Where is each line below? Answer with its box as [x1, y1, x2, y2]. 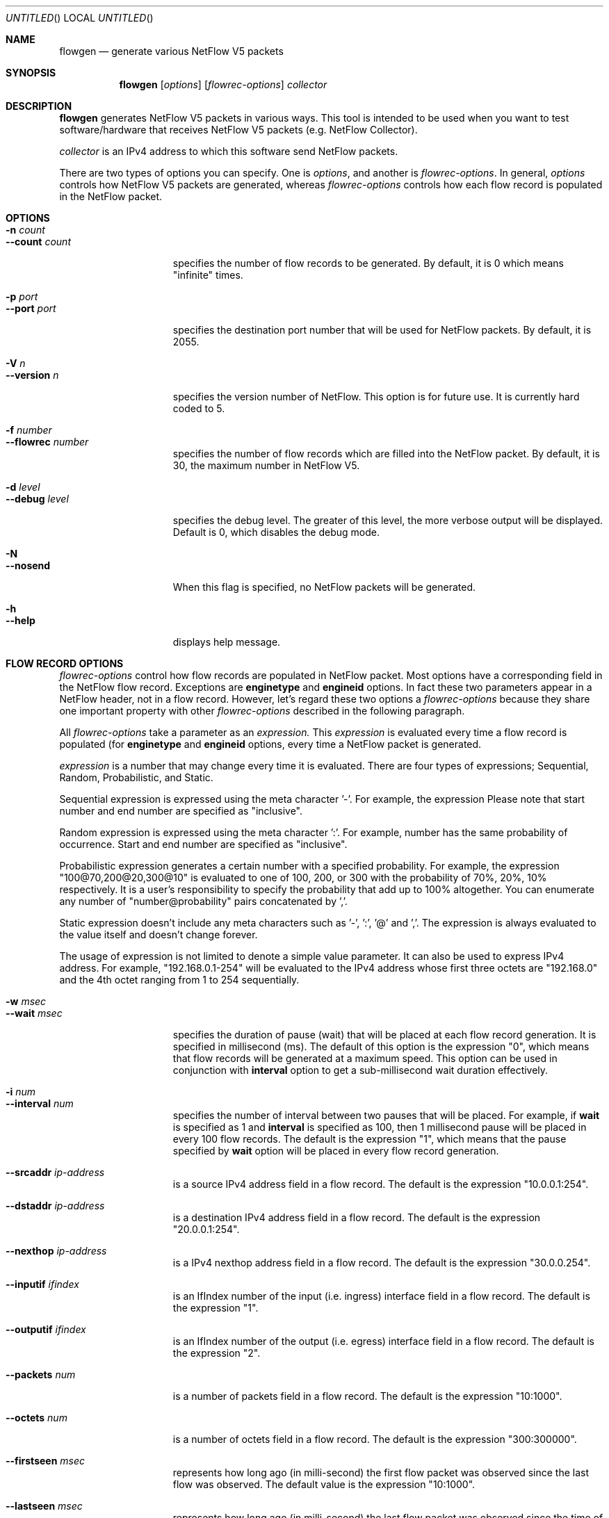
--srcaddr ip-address [6, 1166, 105, 1178]
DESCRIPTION [6, 100, 72, 112]
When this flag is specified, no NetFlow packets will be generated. [172, 581, 476, 593]
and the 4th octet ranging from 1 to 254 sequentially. [59, 974, 300, 986]
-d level [6, 481, 40, 493]
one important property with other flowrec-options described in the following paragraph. [59, 705, 465, 717]
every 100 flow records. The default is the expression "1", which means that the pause [172, 1133, 567, 1145]
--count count [6, 236, 71, 247]
